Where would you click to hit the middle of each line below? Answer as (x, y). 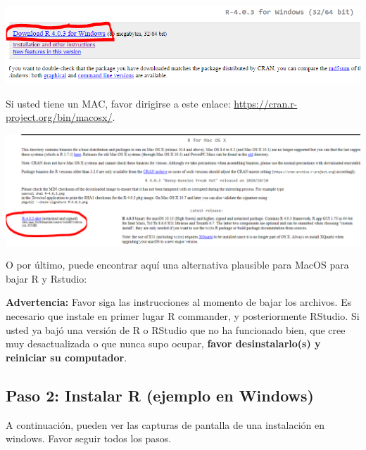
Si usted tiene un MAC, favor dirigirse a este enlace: (118, 103)
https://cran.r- (266, 103)
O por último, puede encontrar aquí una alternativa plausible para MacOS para (177, 265)
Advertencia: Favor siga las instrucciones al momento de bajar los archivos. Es (179, 302)
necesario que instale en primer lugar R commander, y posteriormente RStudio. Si (183, 315)
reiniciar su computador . (67, 357)
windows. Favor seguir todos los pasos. (89, 438)
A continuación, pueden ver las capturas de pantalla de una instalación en (165, 424)
